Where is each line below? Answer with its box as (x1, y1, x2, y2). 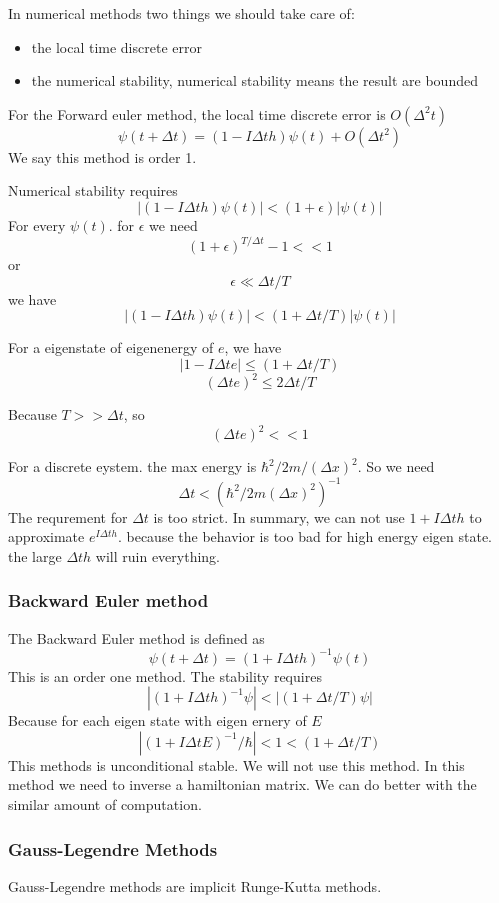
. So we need (357, 456, 435, 477)
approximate (8, 526, 85, 547)
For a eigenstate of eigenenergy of (8, 337, 214, 358)
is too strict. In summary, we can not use (153, 506, 405, 527)
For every (8, 214, 66, 235)
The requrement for (8, 506, 128, 527)
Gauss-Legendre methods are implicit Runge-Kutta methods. (8, 875, 382, 896)
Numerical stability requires (8, 180, 178, 201)
